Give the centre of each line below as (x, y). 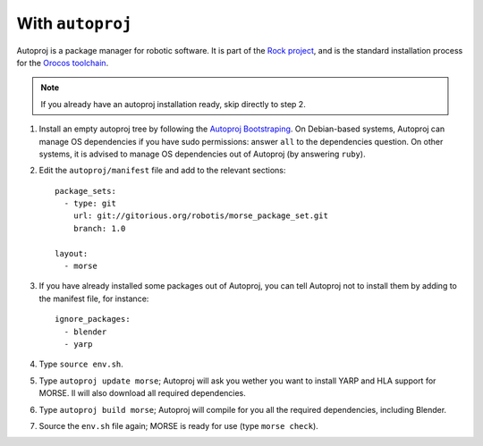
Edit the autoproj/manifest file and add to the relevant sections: (162, 171)
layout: (72, 253)
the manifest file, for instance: (94, 299)
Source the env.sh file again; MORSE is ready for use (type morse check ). (179, 425)
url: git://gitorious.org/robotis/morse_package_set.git (200, 216)
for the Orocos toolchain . (63, 63)
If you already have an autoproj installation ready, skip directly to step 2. (173, 104)
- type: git (90, 204)
